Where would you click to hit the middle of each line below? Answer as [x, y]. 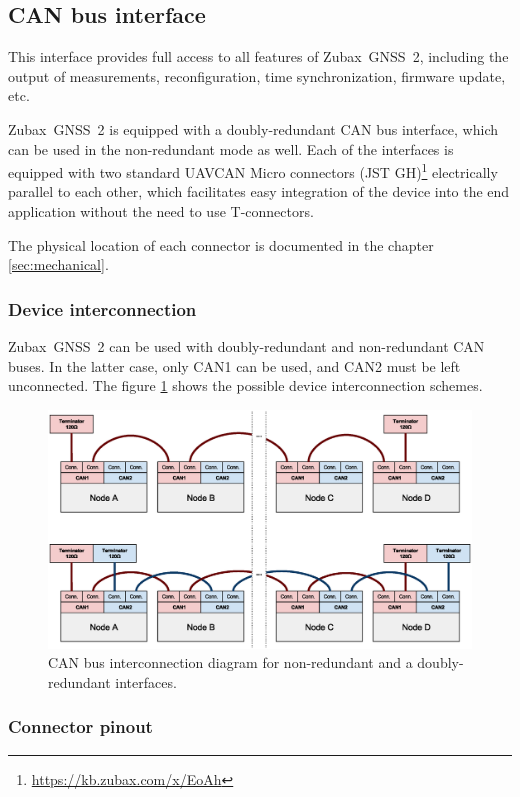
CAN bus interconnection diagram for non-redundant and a [230, 662]
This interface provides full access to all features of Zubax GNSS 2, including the [258, 56]
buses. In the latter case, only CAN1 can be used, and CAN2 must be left [234, 365]
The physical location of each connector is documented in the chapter [221, 244]
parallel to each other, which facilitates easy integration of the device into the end [259, 191]
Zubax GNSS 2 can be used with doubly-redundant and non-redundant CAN [246, 346]
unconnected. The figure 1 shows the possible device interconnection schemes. [245, 385]
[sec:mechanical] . [58, 264]
